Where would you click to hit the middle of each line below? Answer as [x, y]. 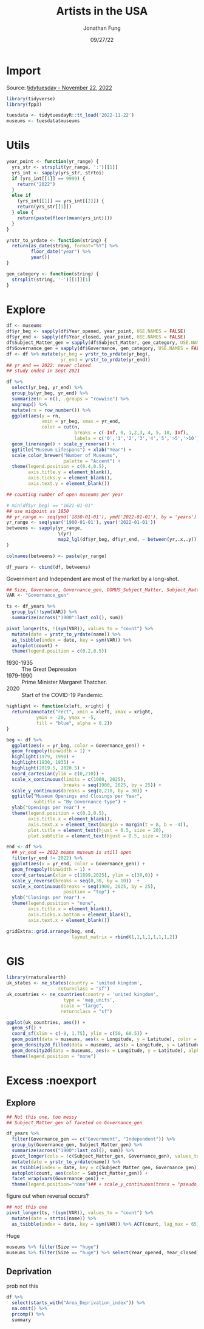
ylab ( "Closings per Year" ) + [49, 898]
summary [22, 1320]
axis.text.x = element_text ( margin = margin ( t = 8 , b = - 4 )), [108, 825]
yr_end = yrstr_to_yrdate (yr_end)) [105, 360]
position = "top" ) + [89, 892]
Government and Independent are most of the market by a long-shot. [93, 579]
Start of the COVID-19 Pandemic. [63, 695]
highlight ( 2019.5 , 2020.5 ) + [49, 768]
